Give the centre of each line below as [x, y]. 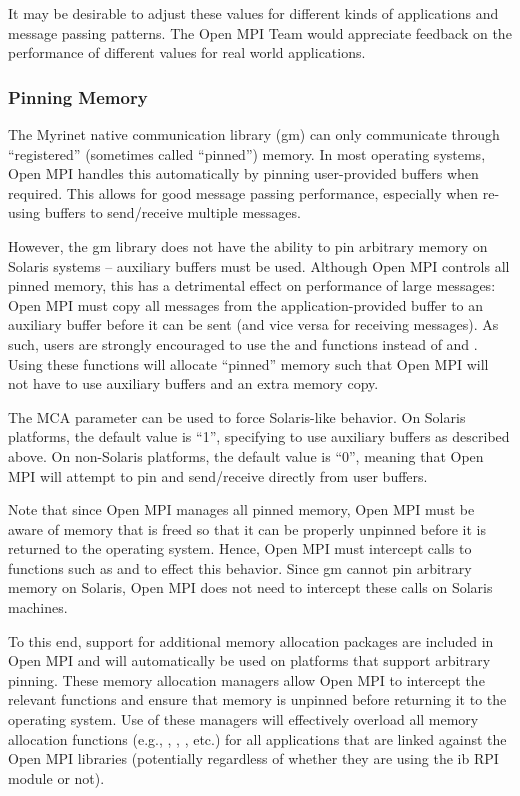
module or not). [56, 777]
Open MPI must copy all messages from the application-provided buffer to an [246, 304]
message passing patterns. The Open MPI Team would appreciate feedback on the [260, 32]
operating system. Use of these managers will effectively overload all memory [243, 719]
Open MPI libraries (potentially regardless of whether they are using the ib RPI [253, 758]
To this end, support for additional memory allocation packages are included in [251, 640]
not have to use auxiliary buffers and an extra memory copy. [193, 383]
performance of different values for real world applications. [187, 52]
